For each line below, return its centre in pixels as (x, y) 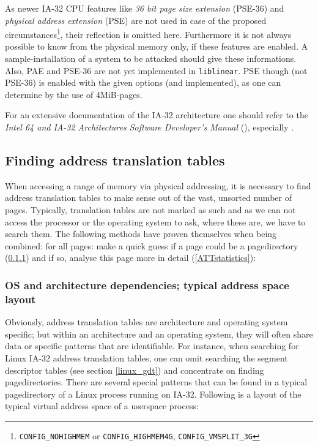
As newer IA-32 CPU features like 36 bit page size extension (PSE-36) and (145, 8)
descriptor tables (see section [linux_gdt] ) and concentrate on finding (135, 370)
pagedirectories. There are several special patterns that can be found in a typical (156, 382)
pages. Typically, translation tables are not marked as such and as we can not (150, 210)
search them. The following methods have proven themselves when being (141, 234)
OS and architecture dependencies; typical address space (147, 285)
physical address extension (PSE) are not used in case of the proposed (136, 20)
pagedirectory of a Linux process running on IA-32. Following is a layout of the (153, 394)
